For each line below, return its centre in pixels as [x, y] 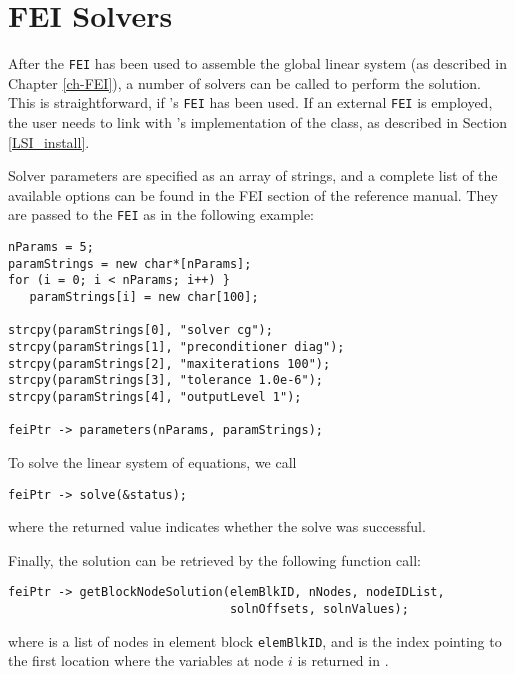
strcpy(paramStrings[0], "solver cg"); [140, 330]
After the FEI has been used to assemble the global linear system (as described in [257, 63]
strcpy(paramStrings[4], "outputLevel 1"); [155, 396]
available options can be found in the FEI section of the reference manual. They [253, 194]
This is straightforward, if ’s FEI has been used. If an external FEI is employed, [250, 102]
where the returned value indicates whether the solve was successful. [217, 526]
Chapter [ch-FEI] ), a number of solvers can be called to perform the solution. [244, 82]
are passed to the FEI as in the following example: [161, 214]
